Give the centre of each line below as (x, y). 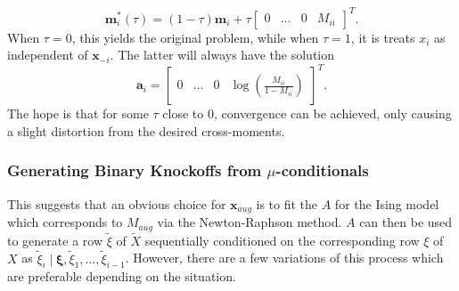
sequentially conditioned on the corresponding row (282, 240)
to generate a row (55, 240)
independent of (48, 55)
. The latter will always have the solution (222, 55)
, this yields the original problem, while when (195, 37)
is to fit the (287, 203)
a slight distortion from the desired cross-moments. (146, 130)
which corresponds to (65, 222)
